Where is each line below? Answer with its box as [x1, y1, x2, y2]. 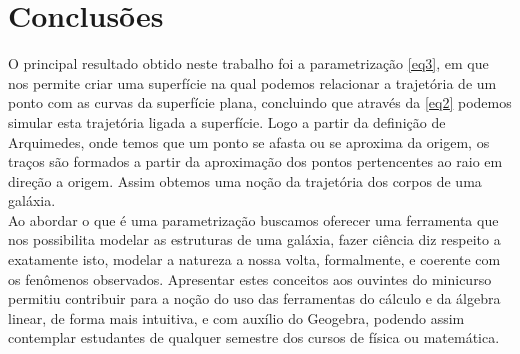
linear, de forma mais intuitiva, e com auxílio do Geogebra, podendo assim [8, 307, 465, 328]
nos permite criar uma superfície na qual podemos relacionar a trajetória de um [8, 72, 497, 93]
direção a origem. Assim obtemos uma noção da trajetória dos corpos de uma [8, 170, 482, 191]
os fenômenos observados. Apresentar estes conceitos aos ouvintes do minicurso [8, 268, 492, 289]
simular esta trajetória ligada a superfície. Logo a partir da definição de [8, 111, 446, 132]
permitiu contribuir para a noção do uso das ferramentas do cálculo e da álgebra [8, 288, 501, 309]
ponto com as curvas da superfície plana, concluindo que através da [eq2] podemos [8, 92, 512, 113]
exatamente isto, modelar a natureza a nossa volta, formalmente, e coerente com [8, 249, 501, 270]
